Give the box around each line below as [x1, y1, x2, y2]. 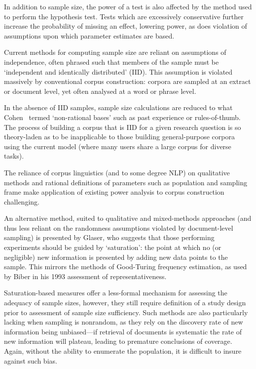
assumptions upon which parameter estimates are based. [4, 30, 175, 41]
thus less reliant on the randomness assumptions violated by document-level [4, 222, 233, 233]
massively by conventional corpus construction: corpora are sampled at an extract [4, 76, 251, 86]
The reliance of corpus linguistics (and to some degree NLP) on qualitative [4, 167, 230, 177]
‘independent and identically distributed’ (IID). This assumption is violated [4, 66, 233, 77]
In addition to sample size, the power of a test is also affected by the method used [4, 1, 252, 11]
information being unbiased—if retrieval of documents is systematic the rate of [4, 326, 242, 336]
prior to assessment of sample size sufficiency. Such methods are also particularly [4, 307, 248, 317]
